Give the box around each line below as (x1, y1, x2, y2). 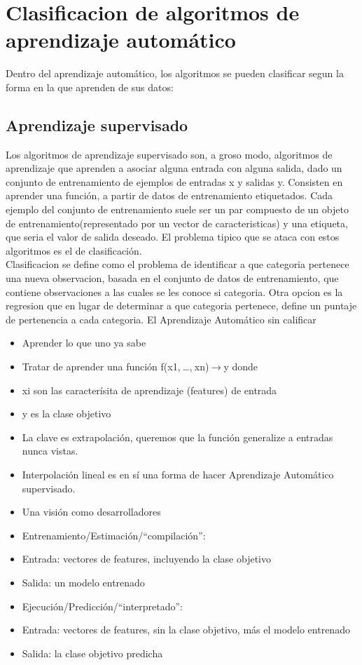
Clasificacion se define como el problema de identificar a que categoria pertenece (6, 257, 349, 271)
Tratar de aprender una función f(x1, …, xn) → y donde (22, 359, 258, 374)
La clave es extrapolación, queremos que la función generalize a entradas (22, 429, 333, 444)
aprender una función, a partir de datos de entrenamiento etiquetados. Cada (6, 188, 333, 203)
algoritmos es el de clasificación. (6, 243, 142, 257)
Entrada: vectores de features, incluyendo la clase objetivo (22, 551, 272, 566)
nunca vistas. (22, 443, 78, 458)
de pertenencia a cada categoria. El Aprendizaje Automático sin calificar (6, 311, 316, 326)
